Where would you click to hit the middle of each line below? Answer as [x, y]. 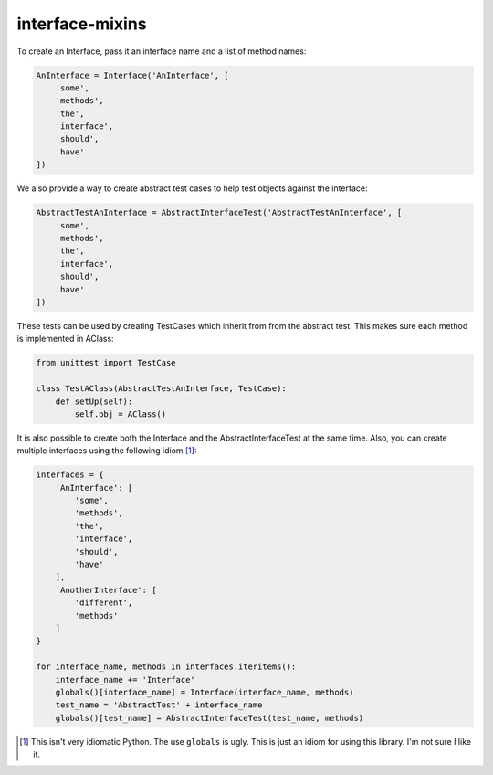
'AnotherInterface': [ [106, 590]
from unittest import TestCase [106, 363]
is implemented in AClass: [65, 339]
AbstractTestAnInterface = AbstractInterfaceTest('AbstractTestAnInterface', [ [219, 213]
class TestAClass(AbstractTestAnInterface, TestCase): [161, 389]
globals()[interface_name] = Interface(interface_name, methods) [205, 692]
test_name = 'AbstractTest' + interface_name [159, 705]
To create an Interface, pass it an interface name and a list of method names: [162, 51]
